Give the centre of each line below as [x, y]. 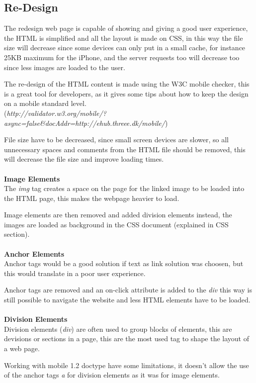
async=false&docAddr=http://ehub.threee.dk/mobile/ [85, 123]
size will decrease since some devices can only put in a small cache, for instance [125, 48]
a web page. [22, 348]
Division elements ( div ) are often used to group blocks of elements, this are [118, 329]
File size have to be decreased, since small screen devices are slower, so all [116, 140]
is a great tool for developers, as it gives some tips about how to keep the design [126, 93]
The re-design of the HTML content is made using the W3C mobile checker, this [127, 84]
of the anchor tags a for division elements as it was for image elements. [112, 375]
